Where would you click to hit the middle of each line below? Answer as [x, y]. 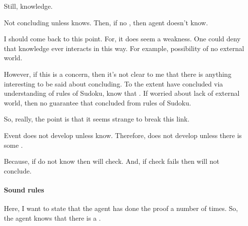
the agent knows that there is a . [52, 217]
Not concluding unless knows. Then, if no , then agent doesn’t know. [106, 22]
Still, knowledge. [28, 6]
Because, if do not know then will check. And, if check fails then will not [112, 161]
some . [13, 145]
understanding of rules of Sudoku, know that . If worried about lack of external [122, 93]
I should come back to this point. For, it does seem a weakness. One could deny [122, 39]
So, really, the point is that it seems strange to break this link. [97, 119]
